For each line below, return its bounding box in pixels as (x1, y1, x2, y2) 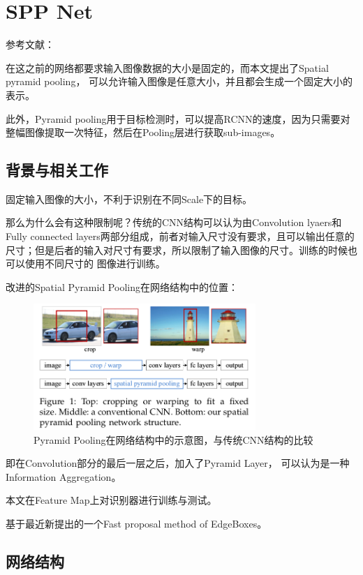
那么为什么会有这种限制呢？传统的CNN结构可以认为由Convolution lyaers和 (6, 215, 342, 230)
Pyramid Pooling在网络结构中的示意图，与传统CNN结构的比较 (34, 432, 313, 447)
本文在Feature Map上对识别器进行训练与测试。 (6, 493, 217, 507)
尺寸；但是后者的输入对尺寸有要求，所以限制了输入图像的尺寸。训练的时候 (6, 242, 348, 257)
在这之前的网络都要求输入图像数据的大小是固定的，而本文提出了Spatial (6, 60, 329, 75)
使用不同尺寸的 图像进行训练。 (24, 256, 165, 271)
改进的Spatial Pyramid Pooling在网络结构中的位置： (6, 279, 238, 294)
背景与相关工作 (6, 159, 108, 181)
